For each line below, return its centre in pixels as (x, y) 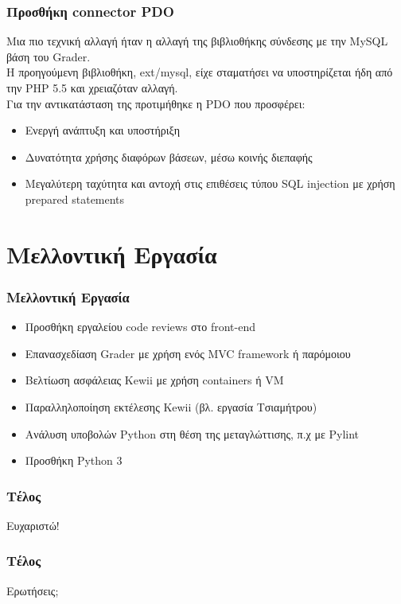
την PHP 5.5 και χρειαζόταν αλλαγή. (92, 88)
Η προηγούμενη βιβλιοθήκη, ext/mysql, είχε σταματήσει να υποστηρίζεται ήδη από (200, 72)
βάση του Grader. (49, 56)
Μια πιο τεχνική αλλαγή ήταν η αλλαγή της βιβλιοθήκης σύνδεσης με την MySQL (197, 41)
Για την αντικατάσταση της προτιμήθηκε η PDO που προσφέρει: (156, 103)
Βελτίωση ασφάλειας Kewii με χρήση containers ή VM (154, 380)
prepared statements (75, 199)
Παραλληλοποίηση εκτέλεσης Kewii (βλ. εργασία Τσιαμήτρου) (171, 406)
